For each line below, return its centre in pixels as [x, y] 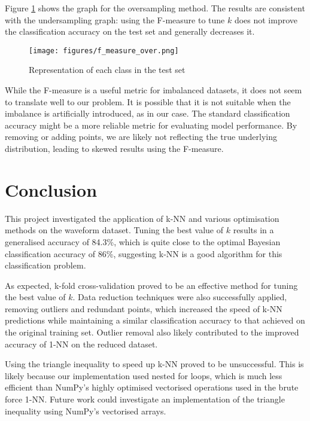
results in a [253, 230]
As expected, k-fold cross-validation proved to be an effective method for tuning [151, 285]
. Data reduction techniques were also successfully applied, [180, 297]
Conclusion [51, 189]
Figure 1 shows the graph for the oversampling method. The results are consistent [155, 8]
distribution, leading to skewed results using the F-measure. [114, 148]
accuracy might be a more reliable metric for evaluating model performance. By [151, 125]
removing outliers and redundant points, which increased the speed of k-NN [144, 308]
